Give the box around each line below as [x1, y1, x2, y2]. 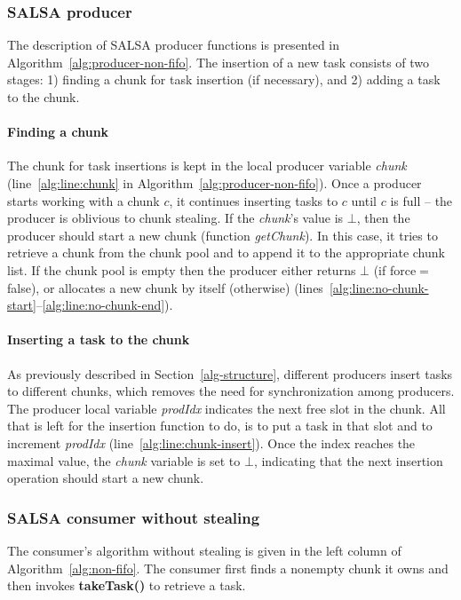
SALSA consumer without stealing [7, 506, 260, 528]
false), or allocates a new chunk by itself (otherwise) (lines [7, 278, 323, 296]
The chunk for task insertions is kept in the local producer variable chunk [7, 156, 407, 175]
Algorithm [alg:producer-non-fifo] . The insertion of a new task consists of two [7, 52, 430, 71]
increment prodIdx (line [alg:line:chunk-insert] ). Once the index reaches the [7, 433, 416, 452]
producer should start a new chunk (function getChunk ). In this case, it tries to [7, 225, 438, 244]
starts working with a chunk [7, 191, 160, 209]
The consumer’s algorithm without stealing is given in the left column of [7, 541, 401, 559]
